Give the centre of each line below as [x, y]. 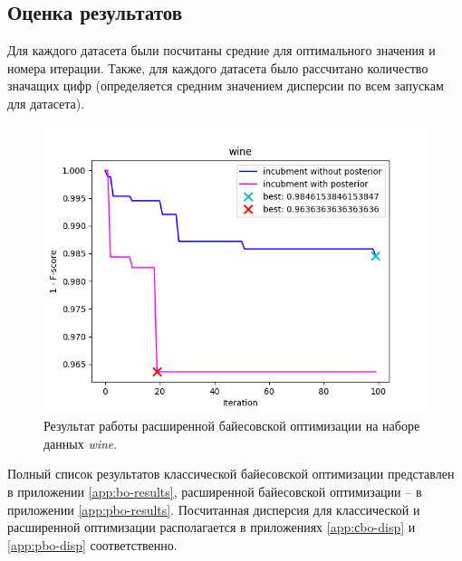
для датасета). [46, 103]
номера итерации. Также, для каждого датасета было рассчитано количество [218, 67]
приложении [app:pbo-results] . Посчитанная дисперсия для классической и [214, 509]
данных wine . [81, 443]
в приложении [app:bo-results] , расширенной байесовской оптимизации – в [215, 491]
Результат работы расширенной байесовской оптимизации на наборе [232, 426]
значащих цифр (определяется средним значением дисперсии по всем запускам [226, 86]
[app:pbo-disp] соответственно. [92, 544]
